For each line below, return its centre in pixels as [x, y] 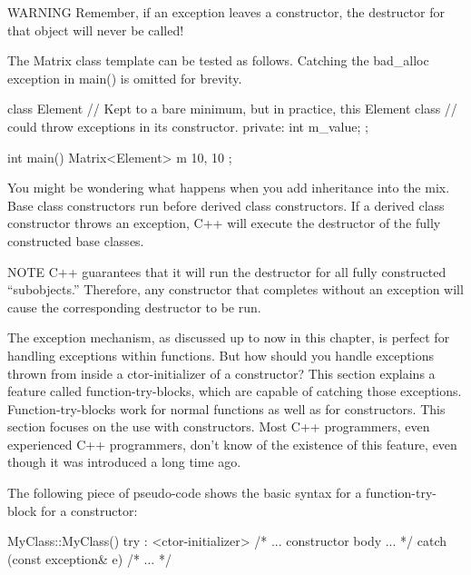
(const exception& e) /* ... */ [89, 558]
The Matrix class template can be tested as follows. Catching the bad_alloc [218, 60]
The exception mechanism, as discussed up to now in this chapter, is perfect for [229, 337]
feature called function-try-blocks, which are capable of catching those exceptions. [235, 391]
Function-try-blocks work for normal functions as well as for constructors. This [226, 408]
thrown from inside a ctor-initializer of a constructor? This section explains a [221, 373]
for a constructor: [89, 510]
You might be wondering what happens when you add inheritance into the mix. [229, 188]
